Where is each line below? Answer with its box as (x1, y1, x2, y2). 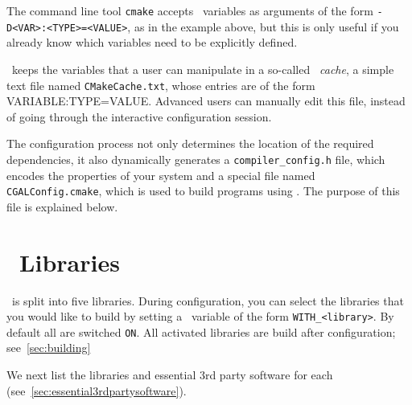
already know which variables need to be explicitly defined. (6, 34, 298, 51)
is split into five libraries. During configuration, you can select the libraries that (11, 292, 404, 309)
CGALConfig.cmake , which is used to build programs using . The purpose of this (6, 182, 400, 199)
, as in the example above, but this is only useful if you (127, 18, 399, 35)
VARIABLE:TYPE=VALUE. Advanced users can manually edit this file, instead (6, 92, 406, 109)
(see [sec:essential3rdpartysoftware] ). (6, 382, 187, 399)
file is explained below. (6, 198, 118, 215)
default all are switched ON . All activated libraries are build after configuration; (6, 323, 396, 340)
